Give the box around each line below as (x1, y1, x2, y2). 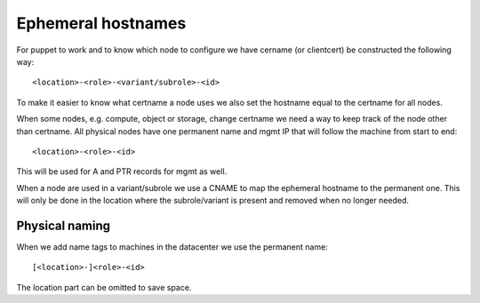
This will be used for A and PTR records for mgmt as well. (16, 166, 228, 177)
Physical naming (16, 218, 111, 233)
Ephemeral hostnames (16, 13, 187, 33)
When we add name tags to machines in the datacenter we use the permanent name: (16, 241, 328, 252)
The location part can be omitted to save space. (16, 282, 192, 292)
